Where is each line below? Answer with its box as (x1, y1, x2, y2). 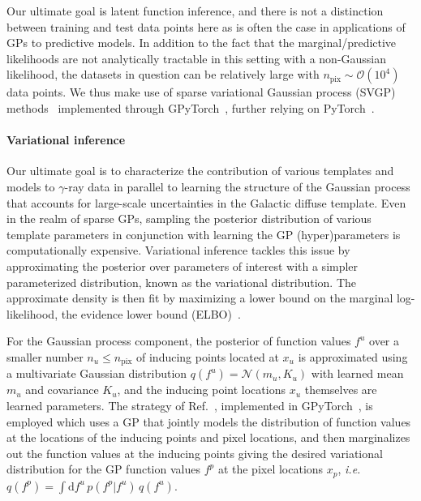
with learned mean (311, 365, 404, 382)
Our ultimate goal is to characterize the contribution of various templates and (6, 162, 394, 179)
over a (369, 332, 399, 349)
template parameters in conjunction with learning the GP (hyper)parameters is (6, 225, 401, 242)
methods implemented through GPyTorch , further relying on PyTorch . (6, 99, 375, 116)
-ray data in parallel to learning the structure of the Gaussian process (64, 178, 410, 195)
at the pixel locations (217, 460, 324, 477)
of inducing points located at (136, 348, 279, 365)
